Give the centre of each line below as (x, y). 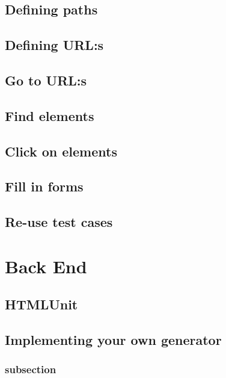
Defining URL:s (54, 45)
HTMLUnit (41, 304)
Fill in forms (44, 186)
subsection (31, 369)
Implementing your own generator (113, 340)
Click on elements (61, 151)
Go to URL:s (46, 80)
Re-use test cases (59, 222)
